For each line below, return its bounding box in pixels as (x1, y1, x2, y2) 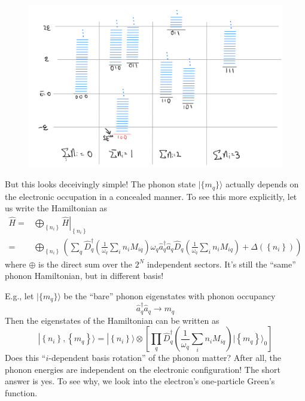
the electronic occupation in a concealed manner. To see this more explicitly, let (5, 190, 297, 202)
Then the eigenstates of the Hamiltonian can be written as (5, 314, 219, 326)
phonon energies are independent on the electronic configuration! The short (5, 363, 280, 375)
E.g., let (5, 289, 34, 302)
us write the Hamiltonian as (5, 202, 107, 214)
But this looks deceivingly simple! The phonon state (5, 178, 196, 190)
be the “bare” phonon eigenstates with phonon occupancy (63, 289, 276, 302)
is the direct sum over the (38, 257, 132, 270)
